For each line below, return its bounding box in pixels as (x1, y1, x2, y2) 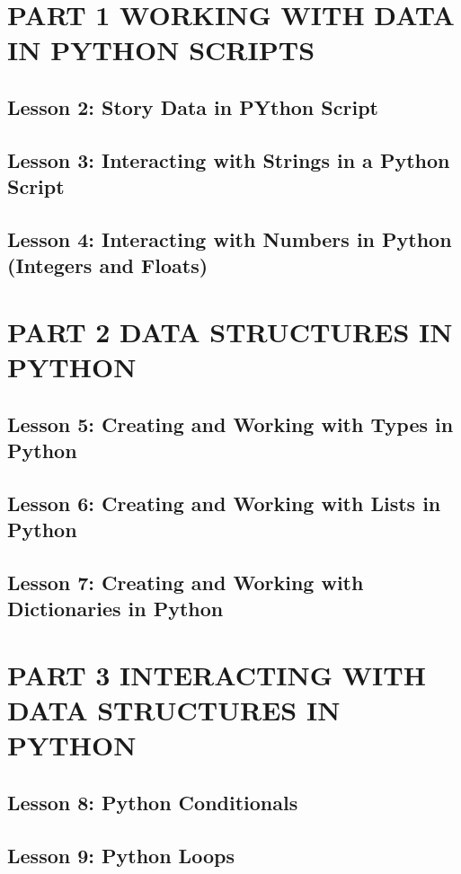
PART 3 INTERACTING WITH (7, 656, 426, 693)
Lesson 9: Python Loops (7, 841, 235, 869)
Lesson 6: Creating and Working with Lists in (7, 489, 441, 516)
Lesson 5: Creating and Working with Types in (7, 410, 454, 437)
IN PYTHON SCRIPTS (7, 31, 315, 68)
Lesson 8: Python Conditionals (7, 788, 298, 816)
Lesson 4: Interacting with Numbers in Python (7, 225, 452, 252)
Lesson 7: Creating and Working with (7, 568, 364, 596)
